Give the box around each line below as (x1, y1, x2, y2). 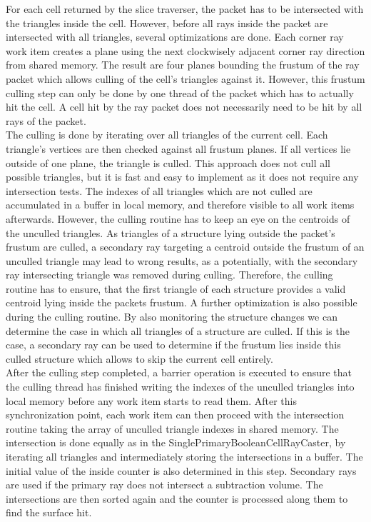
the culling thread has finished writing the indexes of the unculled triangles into (6, 379, 355, 394)
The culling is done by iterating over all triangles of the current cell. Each (6, 127, 328, 142)
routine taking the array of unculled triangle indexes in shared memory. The (6, 421, 339, 436)
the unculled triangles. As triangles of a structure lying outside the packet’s (6, 225, 335, 240)
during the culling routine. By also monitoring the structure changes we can (6, 309, 337, 324)
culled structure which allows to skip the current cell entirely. (6, 351, 273, 366)
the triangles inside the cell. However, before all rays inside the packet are (6, 15, 328, 30)
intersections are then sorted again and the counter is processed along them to (6, 491, 348, 506)
